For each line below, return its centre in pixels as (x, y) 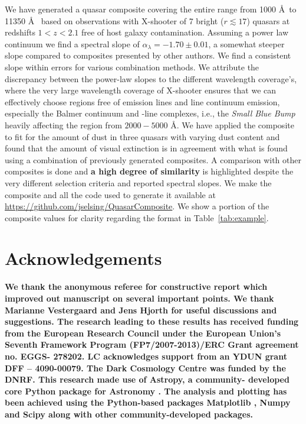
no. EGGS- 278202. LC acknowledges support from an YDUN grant (146, 356)
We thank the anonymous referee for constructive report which (136, 287)
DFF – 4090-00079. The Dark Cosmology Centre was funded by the (145, 368)
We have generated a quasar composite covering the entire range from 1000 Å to (151, 9)
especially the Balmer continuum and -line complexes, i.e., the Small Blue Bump (150, 113)
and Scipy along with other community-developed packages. (129, 414)
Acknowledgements (83, 258)
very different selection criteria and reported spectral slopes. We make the (138, 182)
